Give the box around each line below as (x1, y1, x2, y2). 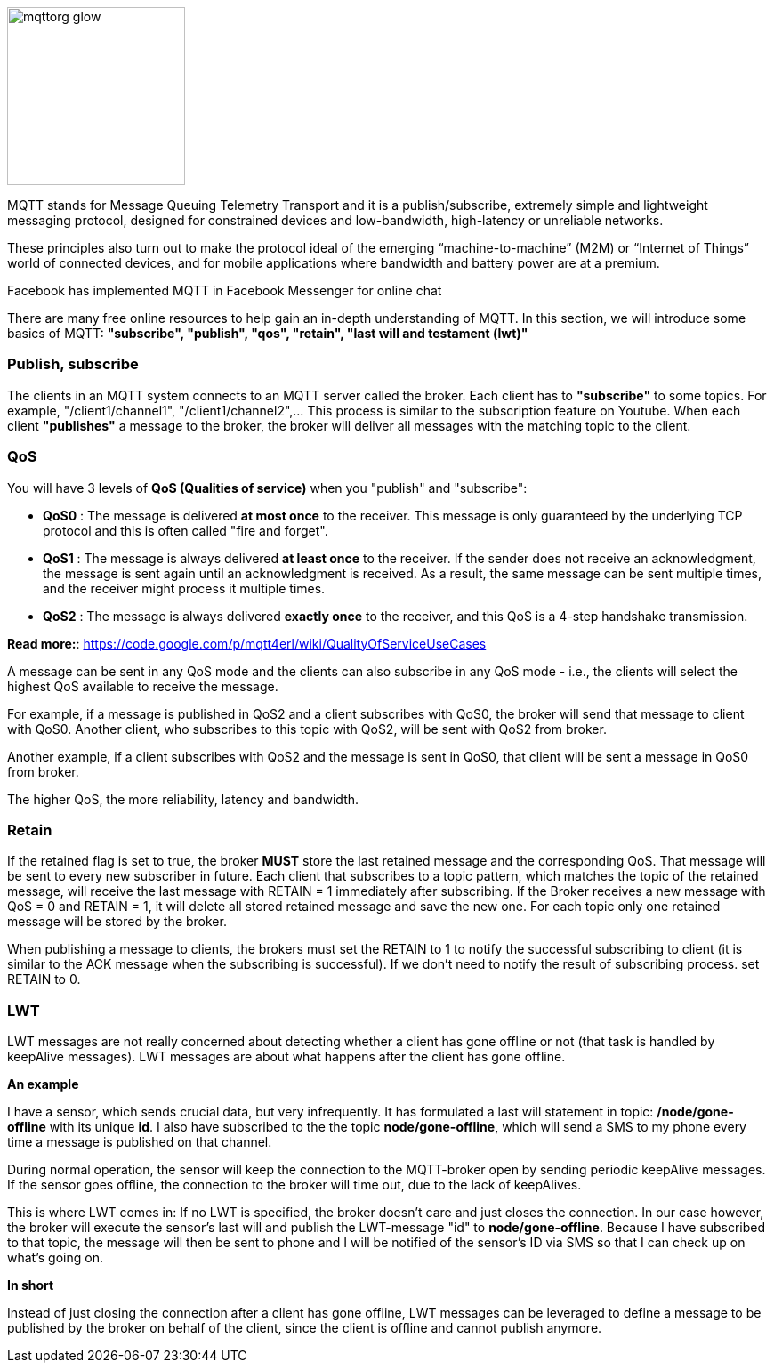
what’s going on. (7, 1250, 103, 1265)
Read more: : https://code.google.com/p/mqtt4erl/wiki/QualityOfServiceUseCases (7, 635, 487, 651)
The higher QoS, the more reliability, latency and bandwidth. (7, 791, 359, 807)
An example (7, 1076, 79, 1092)
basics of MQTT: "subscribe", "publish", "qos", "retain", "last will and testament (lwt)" (7, 326, 528, 341)
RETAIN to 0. (7, 971, 81, 987)
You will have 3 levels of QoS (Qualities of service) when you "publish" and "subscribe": (7, 479, 528, 496)
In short (7, 1277, 54, 1293)
